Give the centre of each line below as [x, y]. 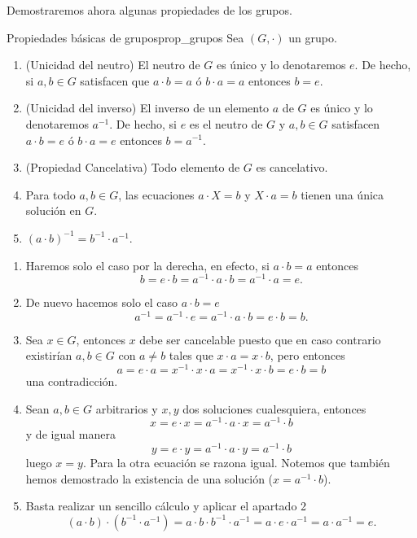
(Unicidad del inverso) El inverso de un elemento [147, 108]
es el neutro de [226, 123]
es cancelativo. [292, 167]
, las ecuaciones [156, 194]
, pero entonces [307, 355]
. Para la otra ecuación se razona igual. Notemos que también [236, 463]
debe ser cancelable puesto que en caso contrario [260, 339]
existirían [49, 355]
